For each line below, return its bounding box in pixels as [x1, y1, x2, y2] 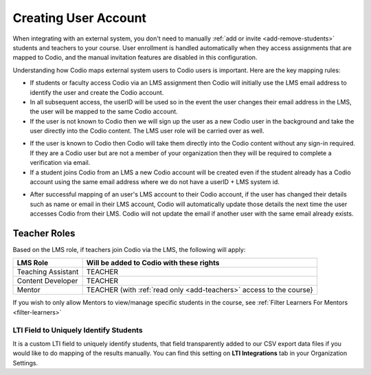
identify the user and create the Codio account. [30, 88, 164, 96]
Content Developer [16, 276, 78, 286]
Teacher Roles [12, 227, 76, 239]
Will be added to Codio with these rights [86, 258, 220, 268]
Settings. [12, 359, 38, 367]
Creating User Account [12, 10, 147, 25]
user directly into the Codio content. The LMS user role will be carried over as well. [30, 127, 265, 135]
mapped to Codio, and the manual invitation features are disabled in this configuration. [12, 54, 258, 62]
